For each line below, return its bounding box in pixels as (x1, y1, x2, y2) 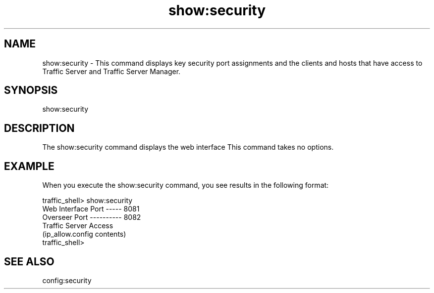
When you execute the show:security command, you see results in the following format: (42, 181, 329, 190)
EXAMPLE (4, 160, 54, 172)
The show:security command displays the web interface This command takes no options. (42, 143, 334, 152)
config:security (42, 276, 92, 285)
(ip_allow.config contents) (42, 230, 126, 239)
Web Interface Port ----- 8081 (42, 205, 140, 213)
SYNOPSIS (4, 84, 58, 97)
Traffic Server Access (42, 221, 113, 230)
